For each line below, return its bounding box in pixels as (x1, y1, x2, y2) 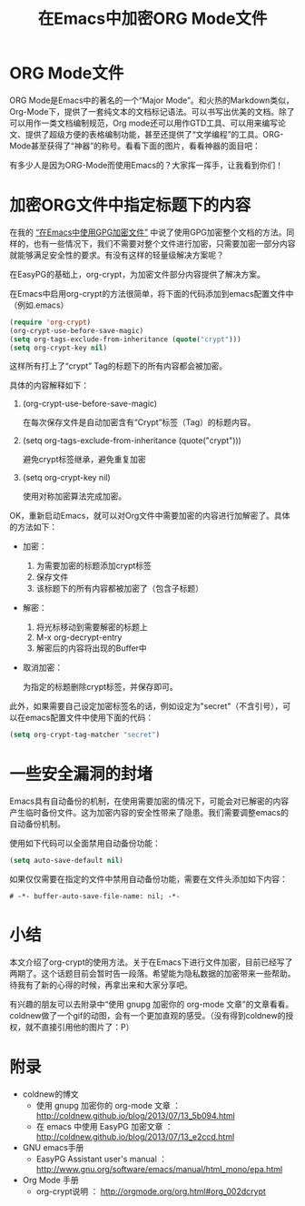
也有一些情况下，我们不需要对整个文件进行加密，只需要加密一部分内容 (33, 238, 296, 248)
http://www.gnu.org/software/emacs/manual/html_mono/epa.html (35, 1163, 283, 1174)
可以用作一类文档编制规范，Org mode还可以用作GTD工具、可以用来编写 (9, 117, 279, 128)
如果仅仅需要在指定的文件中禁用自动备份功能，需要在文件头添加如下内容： (9, 874, 288, 885)
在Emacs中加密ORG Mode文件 (37, 8, 268, 29)
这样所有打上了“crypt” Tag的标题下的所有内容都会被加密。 (9, 360, 228, 371)
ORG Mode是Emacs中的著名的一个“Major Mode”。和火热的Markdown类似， (9, 95, 294, 106)
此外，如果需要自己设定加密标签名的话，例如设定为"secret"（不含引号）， (9, 701, 283, 712)
